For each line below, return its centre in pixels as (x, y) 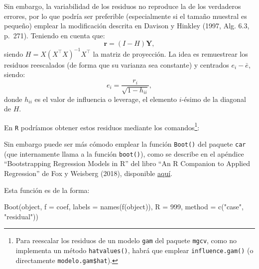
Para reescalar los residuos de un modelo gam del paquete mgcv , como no (126, 240)
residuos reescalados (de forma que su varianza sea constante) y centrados (117, 64)
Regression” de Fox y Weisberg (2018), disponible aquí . (88, 173)
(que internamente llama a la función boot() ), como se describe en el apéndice (124, 153)
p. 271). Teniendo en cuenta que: (55, 35)
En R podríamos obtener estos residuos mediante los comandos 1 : (102, 126)
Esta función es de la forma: (47, 190)
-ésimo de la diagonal (214, 99)
